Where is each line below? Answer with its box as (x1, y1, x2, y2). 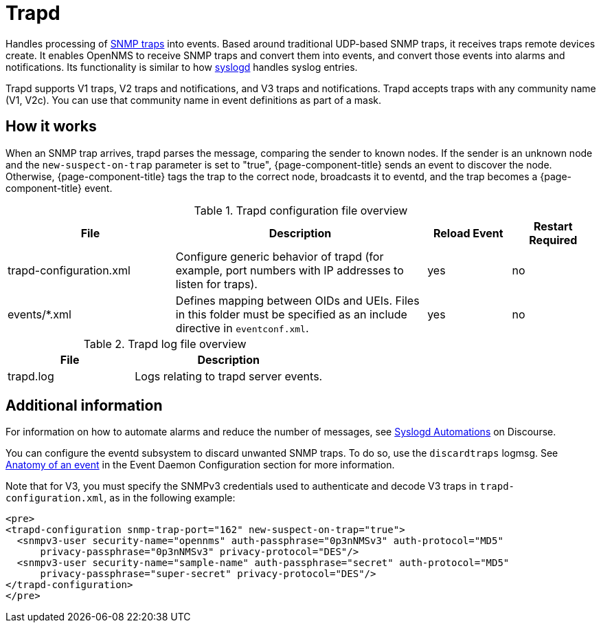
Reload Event (433, 226, 503, 240)
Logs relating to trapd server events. (135, 369, 323, 383)
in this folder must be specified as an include (175, 307, 407, 321)
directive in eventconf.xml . (175, 321, 309, 335)
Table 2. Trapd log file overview (83, 336, 247, 351)
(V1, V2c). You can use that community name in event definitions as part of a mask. (5, 94, 382, 106)
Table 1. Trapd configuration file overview (194, 203, 408, 217)
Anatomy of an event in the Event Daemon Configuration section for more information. (5, 459, 395, 471)
